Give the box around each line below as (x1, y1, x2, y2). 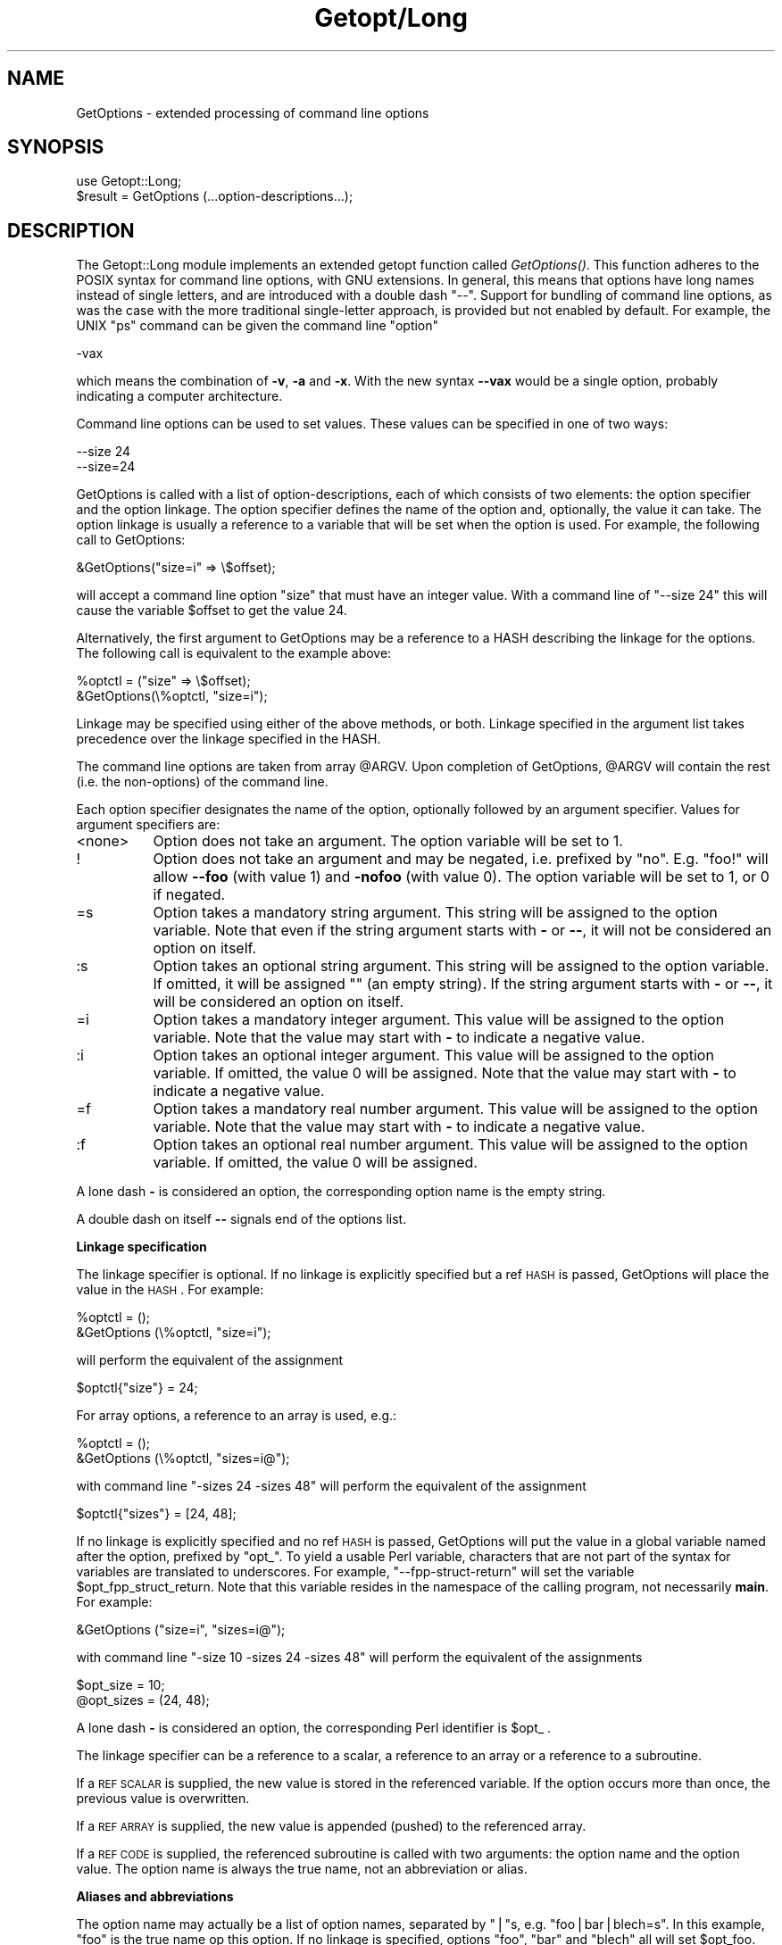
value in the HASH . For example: (76, 1282, 264, 1298)
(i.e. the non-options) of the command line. (76, 774, 329, 790)
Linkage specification (76, 1239, 207, 1255)
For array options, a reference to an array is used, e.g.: (76, 1408, 397, 1424)
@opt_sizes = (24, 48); (76, 1692, 210, 1708)
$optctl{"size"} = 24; (76, 1380, 198, 1396)
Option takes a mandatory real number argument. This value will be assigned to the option (153, 1100, 758, 1118)
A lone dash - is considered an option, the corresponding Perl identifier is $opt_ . (76, 1720, 552, 1736)
